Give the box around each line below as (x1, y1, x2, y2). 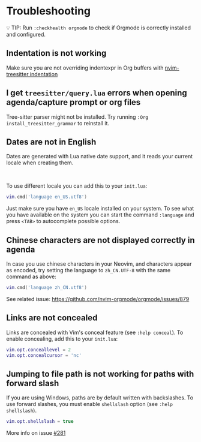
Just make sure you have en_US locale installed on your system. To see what (6, 205, 194, 212)
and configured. (6, 31, 46, 38)
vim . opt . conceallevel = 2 (6, 347, 71, 353)
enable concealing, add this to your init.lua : (6, 335, 118, 342)
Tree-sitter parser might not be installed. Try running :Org (6, 113, 149, 121)
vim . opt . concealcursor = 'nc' (6, 352, 82, 358)
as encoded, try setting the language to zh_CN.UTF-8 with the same (6, 267, 171, 274)
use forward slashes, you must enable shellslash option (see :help (6, 401, 173, 408)
